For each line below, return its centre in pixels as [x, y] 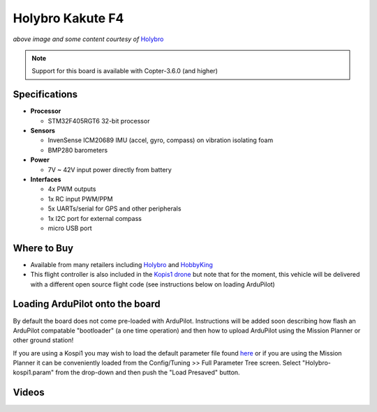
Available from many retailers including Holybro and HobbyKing [121, 264]
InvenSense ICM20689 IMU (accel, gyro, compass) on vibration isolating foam [161, 140]
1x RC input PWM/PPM [80, 199]
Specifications [45, 94]
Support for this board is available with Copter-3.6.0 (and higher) [125, 71]
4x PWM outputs [72, 189]
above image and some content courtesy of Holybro [88, 39]
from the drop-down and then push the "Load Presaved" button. [148, 372]
